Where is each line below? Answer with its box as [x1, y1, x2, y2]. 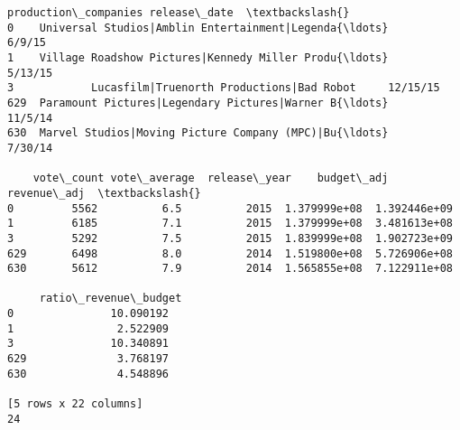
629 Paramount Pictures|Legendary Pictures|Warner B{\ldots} [7, 96, 389, 109]
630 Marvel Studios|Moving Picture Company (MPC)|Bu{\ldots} [7, 126, 389, 140]
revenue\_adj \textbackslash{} [7, 186, 201, 200]
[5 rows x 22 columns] [7, 397, 143, 411]
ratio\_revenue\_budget [39, 292, 182, 305]
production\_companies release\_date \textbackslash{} [7, 6, 350, 19]
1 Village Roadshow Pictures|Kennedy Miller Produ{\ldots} [7, 51, 389, 64]
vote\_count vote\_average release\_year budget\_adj [32, 172, 389, 185]
